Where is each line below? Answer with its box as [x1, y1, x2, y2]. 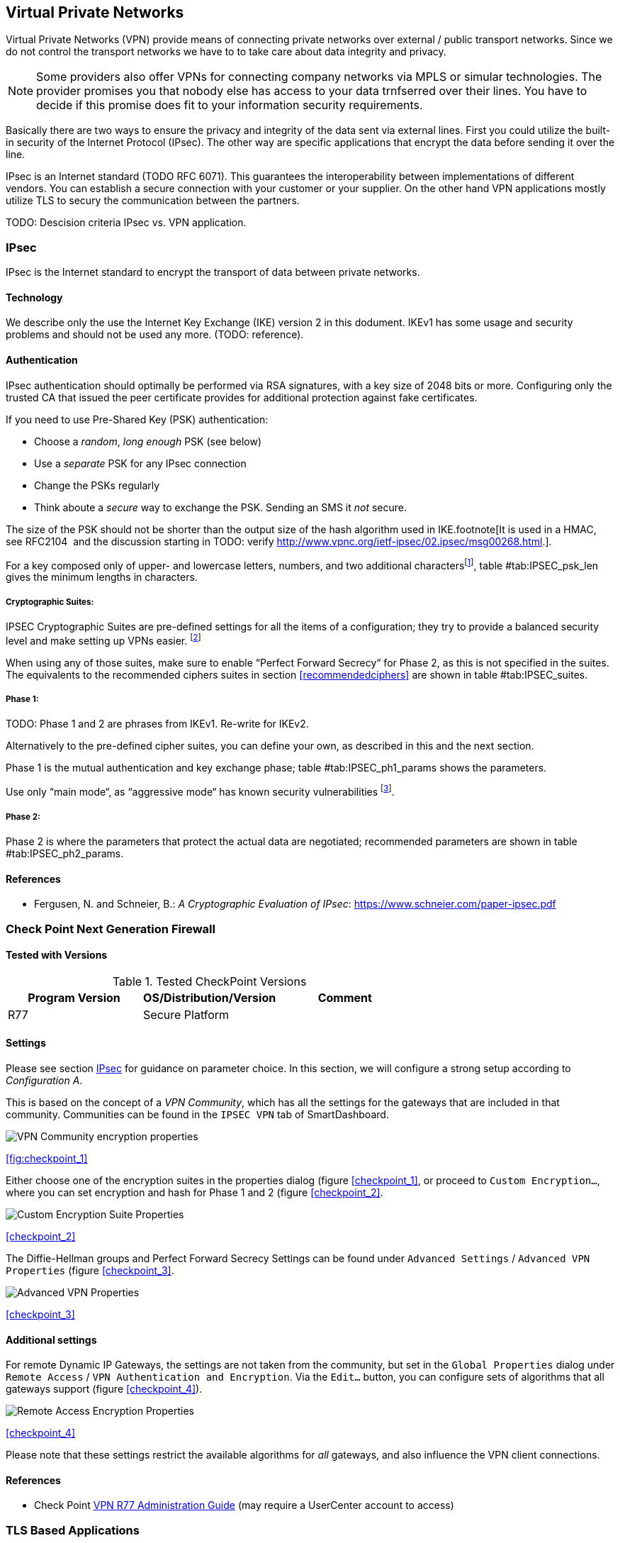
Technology [6, 291, 63, 303]
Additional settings [6, 1333, 97, 1346]
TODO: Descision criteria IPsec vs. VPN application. [6, 216, 247, 229]
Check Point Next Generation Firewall [6, 921, 215, 936]
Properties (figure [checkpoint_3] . [6, 1264, 174, 1276]
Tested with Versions [6, 949, 108, 962]
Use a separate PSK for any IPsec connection [34, 457, 247, 469]
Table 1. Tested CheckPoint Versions [112, 974, 307, 988]
